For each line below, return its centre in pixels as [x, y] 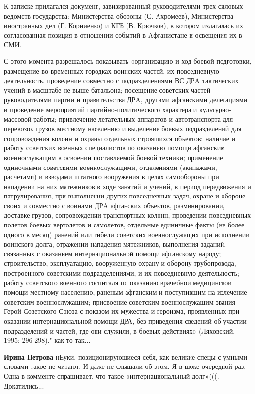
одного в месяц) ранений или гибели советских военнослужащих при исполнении [127, 234]
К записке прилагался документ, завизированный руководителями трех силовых [124, 6]
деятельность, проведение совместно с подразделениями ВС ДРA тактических [121, 80]
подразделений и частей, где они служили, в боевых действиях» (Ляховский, [120, 330]
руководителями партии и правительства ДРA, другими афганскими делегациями [126, 99]
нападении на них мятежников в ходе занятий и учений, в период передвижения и [127, 186]
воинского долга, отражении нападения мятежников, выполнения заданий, [115, 244]
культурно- [215, 109]
